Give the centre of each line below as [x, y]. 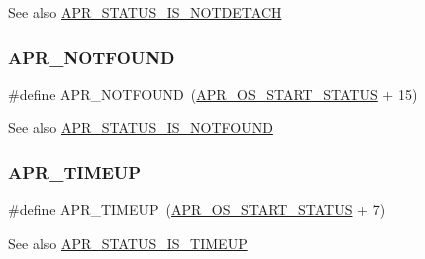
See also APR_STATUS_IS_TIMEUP [128, 242]
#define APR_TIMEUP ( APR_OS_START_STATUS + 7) [197, 209]
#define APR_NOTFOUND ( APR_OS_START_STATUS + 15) [213, 93]
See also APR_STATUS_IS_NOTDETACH [145, 12]
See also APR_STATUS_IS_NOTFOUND [140, 127]
